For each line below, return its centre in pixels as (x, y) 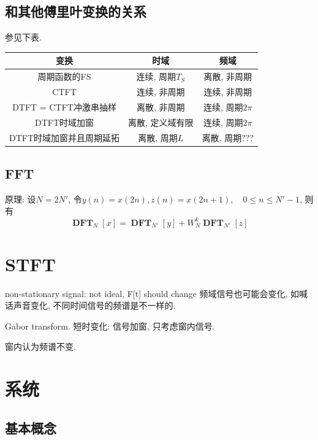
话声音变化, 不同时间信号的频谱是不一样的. (90, 305)
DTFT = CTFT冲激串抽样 (64, 106)
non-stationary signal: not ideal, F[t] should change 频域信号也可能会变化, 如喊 (157, 293)
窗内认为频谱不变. (40, 346)
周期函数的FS (64, 76)
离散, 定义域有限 (161, 122)
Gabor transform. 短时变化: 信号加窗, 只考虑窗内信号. (110, 326)
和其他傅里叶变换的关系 (76, 11)
